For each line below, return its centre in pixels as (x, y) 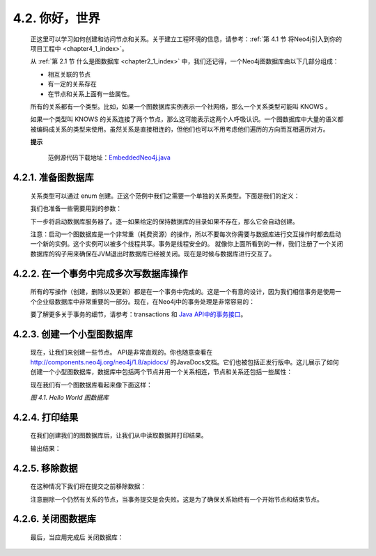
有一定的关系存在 (72, 84)
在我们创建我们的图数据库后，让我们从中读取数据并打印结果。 (119, 435)
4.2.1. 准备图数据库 (53, 178)
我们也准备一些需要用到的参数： (76, 208)
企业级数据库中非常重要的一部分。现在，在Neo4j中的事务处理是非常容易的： (146, 301)
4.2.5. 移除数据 (45, 468)
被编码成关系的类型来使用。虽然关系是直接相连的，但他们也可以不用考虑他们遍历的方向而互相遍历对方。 (180, 129)
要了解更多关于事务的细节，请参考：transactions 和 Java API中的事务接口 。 (139, 314)
